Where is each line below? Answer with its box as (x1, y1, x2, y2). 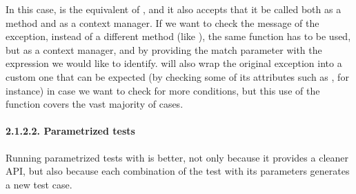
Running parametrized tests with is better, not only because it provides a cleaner (6, 150, 348, 164)
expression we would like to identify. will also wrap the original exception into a (6, 56, 342, 70)
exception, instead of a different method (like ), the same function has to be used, (6, 29, 351, 43)
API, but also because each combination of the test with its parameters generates (6, 164, 350, 178)
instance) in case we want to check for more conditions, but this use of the (6, 83, 320, 97)
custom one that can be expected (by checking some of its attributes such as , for (6, 69, 349, 84)
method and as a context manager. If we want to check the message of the (6, 15, 319, 30)
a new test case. (6, 177, 72, 191)
